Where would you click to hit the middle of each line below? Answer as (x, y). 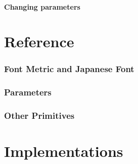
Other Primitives (39, 116)
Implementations (64, 151)
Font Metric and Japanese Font (69, 69)
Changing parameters (42, 6)
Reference (39, 41)
